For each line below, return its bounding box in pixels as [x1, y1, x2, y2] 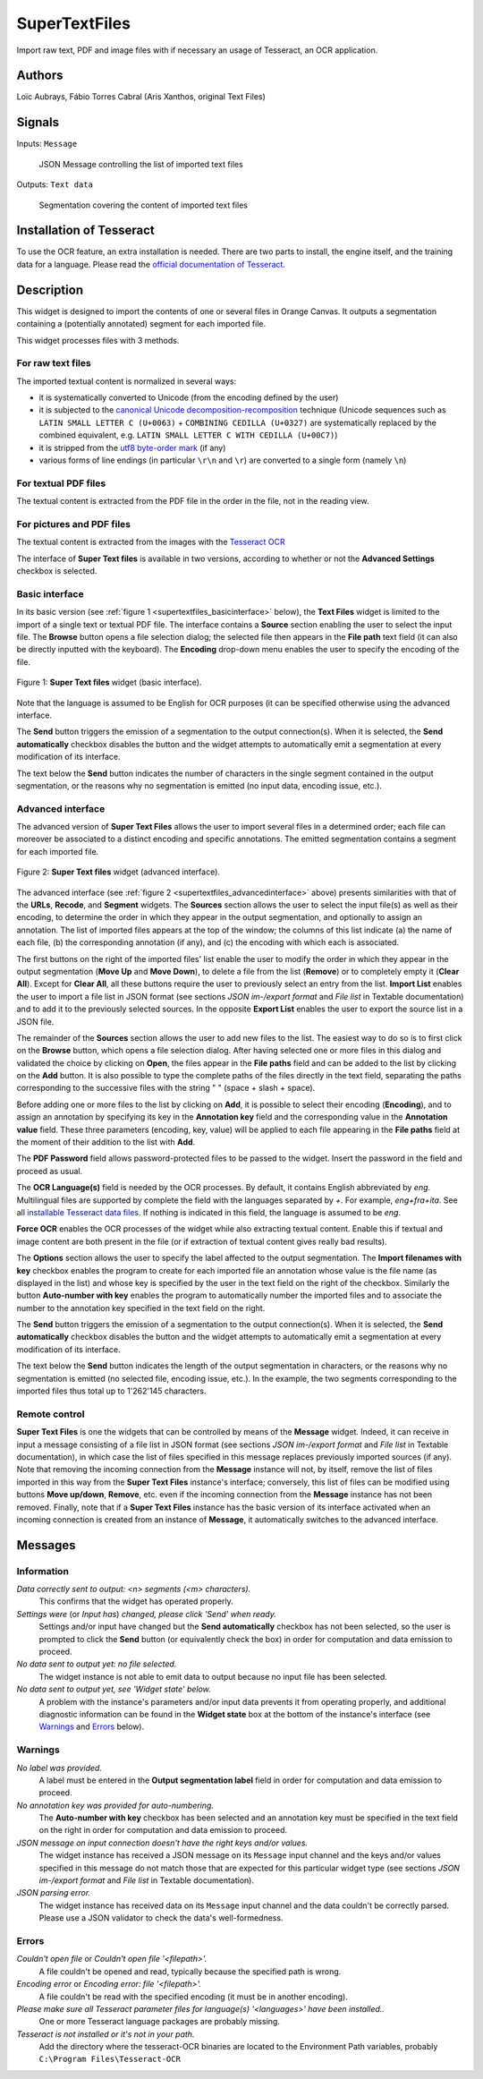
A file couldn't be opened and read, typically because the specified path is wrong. [38, 1965, 342, 1977]
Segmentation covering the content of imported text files [38, 200, 248, 210]
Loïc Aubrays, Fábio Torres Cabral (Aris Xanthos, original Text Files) [16, 91, 266, 102]
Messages [16, 1538, 76, 1553]
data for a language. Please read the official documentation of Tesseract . [16, 259, 286, 269]
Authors [16, 68, 64, 83]
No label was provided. [16, 1762, 103, 1773]
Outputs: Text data [16, 179, 94, 190]
